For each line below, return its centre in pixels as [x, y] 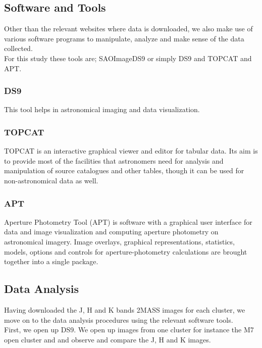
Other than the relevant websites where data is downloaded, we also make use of [128, 29]
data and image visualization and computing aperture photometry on [111, 232]
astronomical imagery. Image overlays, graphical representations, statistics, [119, 241]
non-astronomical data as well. [51, 180]
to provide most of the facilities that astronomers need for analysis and [114, 160]
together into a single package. [51, 261]
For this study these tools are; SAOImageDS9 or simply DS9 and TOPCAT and [128, 58]
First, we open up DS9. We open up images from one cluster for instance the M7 [129, 330]
